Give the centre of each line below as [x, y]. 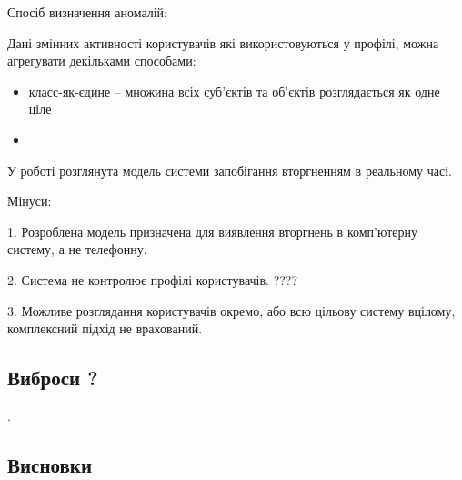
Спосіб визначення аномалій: [87, 12]
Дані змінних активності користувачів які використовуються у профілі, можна [223, 42]
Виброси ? [53, 378]
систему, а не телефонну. [77, 249]
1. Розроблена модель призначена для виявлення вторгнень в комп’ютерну [213, 231]
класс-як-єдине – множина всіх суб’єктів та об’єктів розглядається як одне [234, 91]
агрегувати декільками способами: [102, 61]
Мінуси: [30, 201]
